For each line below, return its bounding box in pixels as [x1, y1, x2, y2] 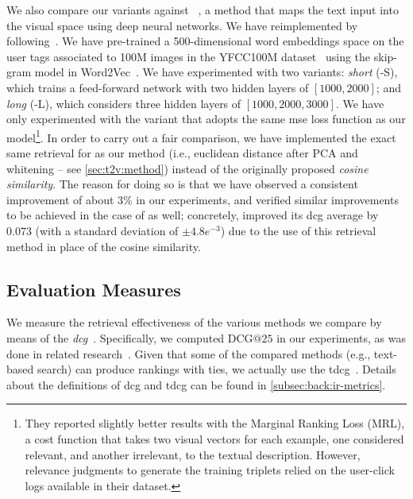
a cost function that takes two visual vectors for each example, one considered [25, 430, 404, 447]
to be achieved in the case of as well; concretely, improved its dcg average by [6, 207, 379, 223]
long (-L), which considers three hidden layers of [6, 95, 241, 111]
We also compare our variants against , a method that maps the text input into [6, 2, 399, 17]
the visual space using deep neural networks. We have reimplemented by [6, 17, 358, 33]
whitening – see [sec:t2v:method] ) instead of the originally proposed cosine [6, 160, 369, 176]
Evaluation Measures [6, 277, 181, 301]
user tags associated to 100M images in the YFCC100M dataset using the [6, 48, 371, 64]
